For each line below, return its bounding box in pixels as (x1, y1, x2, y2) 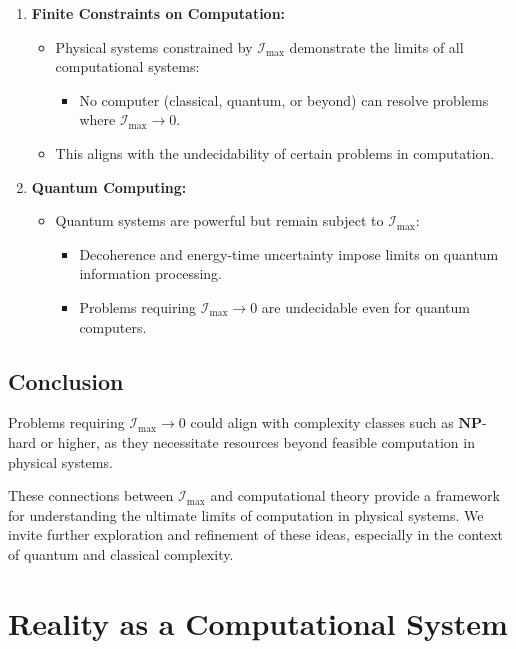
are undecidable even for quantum (261, 296, 471, 317)
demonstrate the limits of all (289, 36, 464, 57)
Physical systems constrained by (55, 36, 253, 57)
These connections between (8, 485, 174, 506)
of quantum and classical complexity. (8, 543, 234, 564)
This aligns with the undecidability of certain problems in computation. (55, 142, 495, 163)
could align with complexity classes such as (190, 412, 454, 433)
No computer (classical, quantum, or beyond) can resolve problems (79, 89, 489, 110)
